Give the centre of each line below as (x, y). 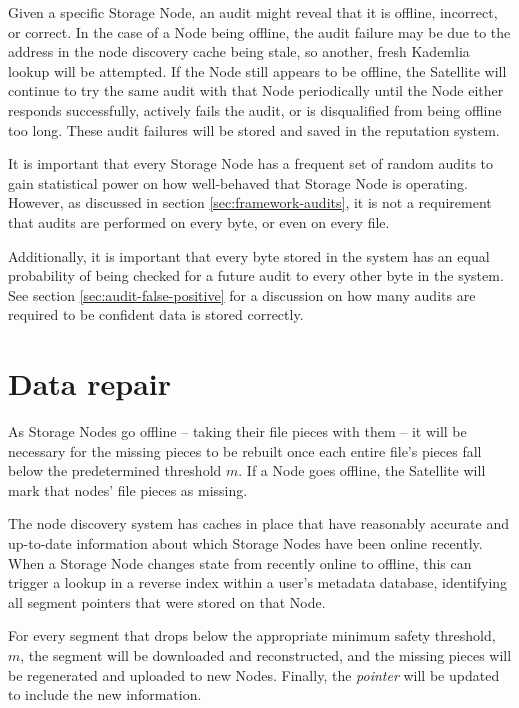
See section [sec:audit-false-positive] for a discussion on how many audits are (242, 294)
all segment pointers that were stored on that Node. (167, 601)
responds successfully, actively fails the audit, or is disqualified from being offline (255, 109)
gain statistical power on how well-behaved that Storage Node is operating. (238, 182)
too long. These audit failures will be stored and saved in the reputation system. (254, 129)
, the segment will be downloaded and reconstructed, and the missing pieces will (266, 654)
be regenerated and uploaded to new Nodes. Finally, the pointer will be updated (254, 674)
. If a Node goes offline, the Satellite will (362, 470)
